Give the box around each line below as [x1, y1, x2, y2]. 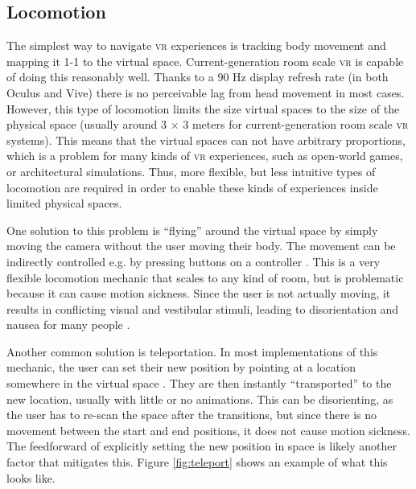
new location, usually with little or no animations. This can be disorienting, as [6, 390, 393, 407]
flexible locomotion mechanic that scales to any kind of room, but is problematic [6, 269, 404, 286]
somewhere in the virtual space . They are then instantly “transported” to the [6, 375, 392, 392]
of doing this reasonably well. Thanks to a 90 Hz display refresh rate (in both [6, 68, 389, 85]
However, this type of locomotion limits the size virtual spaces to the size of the [6, 100, 400, 117]
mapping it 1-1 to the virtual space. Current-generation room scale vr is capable [6, 52, 404, 69]
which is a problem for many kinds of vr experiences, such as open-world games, [6, 147, 403, 164]
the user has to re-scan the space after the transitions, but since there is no [6, 406, 377, 423]
